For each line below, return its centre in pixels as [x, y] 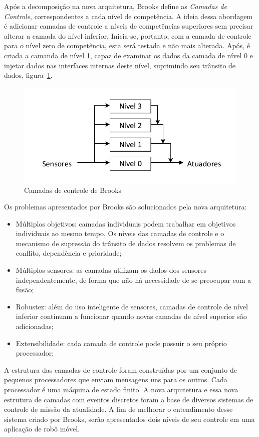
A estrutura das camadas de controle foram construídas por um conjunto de [120, 369]
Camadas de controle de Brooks [73, 190]
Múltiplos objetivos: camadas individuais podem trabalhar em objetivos [126, 223]
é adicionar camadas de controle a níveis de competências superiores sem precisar [129, 26]
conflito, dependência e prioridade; [69, 253]
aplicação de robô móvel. [42, 429]
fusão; [25, 290]
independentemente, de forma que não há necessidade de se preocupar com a [134, 280]
